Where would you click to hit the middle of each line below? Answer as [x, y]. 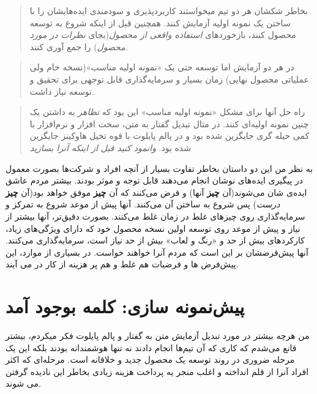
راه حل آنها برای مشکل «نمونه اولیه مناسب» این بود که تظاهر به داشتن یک [167, 112]
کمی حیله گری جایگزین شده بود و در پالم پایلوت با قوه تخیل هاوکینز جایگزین [170, 136]
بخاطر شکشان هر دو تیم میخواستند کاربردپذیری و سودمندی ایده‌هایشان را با [169, 10]
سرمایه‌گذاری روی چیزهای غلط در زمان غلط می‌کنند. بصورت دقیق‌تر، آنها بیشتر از [155, 216]
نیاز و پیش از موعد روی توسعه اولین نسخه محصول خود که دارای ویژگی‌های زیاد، [153, 228]
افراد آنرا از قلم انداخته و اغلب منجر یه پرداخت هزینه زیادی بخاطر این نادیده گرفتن [157, 371]
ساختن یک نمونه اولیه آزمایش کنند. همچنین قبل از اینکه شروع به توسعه [160, 22]
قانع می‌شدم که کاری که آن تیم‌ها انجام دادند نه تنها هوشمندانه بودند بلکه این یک [151, 347]
